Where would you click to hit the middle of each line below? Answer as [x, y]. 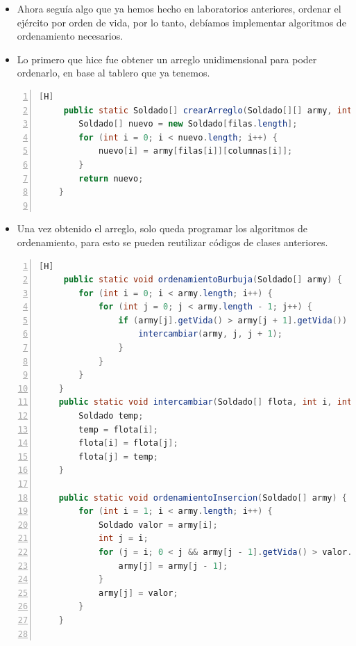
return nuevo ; [111, 178]
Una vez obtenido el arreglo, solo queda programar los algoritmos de [162, 228]
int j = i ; [123, 539]
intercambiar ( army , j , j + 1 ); [210, 334]
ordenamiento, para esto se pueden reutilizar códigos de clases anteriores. [172, 242]
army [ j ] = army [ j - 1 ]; [173, 566]
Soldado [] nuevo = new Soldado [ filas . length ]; [188, 124]
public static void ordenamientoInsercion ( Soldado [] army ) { [203, 498]
